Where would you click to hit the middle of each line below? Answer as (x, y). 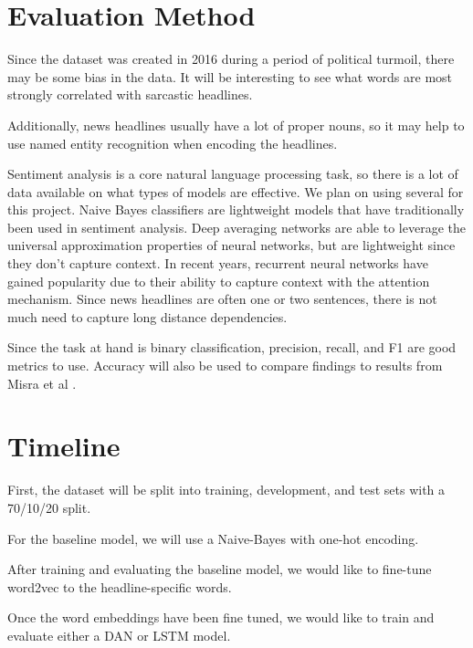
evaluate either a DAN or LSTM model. (119, 635)
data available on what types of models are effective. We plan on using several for (236, 191)
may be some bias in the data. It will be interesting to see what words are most (230, 76)
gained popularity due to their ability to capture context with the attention (219, 281)
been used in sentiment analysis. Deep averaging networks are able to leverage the (236, 227)
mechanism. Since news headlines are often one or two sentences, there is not (222, 299)
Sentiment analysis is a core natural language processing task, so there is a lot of (233, 174)
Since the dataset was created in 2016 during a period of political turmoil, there (231, 59)
